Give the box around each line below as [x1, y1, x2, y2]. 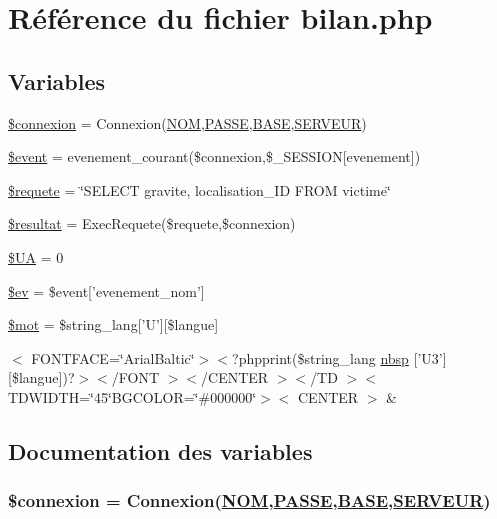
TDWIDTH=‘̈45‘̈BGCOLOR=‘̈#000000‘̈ [8, 386, 257, 407]
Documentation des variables [8, 435, 313, 466]
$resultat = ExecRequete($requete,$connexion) [8, 213, 296, 234]
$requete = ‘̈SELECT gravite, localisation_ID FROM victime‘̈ [8, 179, 391, 200]
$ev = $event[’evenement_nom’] [8, 280, 205, 301]
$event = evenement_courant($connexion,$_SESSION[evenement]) [8, 146, 421, 167]
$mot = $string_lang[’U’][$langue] [8, 314, 219, 335]
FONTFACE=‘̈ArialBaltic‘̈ [31, 347, 195, 368]
